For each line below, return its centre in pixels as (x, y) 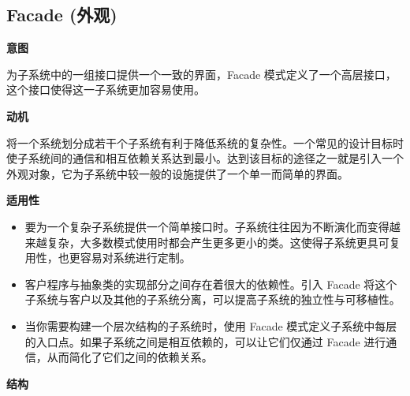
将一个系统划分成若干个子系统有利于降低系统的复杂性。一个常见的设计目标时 (205, 142)
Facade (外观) (62, 15)
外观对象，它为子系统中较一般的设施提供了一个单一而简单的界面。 (177, 173)
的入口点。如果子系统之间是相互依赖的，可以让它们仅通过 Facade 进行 (205, 341)
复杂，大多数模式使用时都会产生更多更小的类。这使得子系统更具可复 (224, 242)
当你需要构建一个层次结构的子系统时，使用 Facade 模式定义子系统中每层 (211, 325)
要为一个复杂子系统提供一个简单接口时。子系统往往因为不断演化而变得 (207, 226)
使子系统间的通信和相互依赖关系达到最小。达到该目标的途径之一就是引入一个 (205, 158)
